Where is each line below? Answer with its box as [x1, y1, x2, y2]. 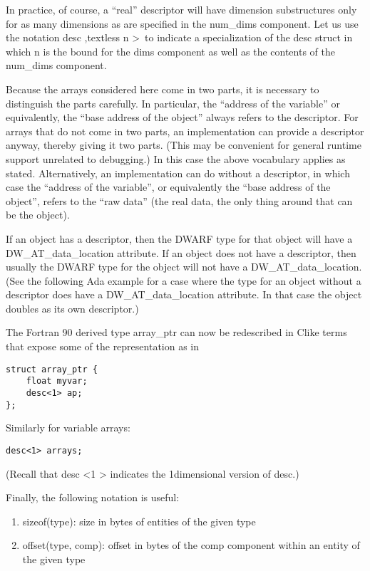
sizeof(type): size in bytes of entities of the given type [22, 513, 256, 528]
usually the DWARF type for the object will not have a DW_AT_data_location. [6, 259, 362, 274]
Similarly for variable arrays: [6, 420, 130, 435]
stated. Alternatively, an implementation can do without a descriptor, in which [6, 165, 350, 180]
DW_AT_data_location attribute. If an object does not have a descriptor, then [6, 245, 356, 260]
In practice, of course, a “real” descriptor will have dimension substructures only [6, 2, 357, 16]
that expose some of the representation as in [6, 339, 200, 354]
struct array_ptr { [6, 364, 98, 374]
